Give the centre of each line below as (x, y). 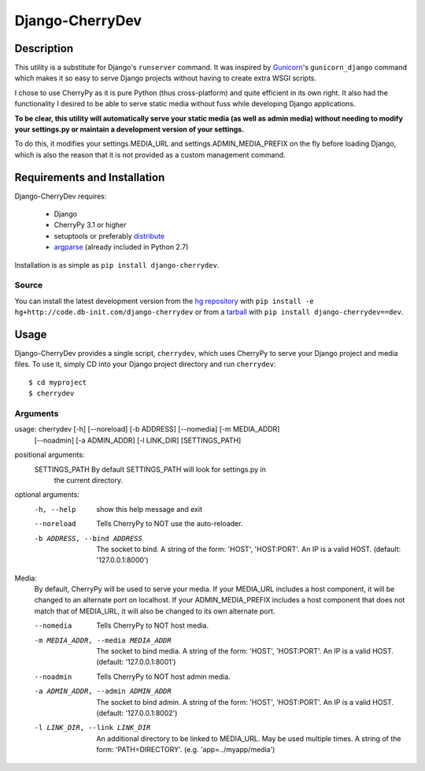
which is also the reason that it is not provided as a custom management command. (150, 154)
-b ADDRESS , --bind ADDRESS (89, 538)
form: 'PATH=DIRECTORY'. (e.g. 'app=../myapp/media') (186, 750)
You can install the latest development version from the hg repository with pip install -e (164, 301)
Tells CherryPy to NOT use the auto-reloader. (170, 524)
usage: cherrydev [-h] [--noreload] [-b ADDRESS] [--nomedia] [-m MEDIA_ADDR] (147, 429)
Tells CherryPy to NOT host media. (152, 625)
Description (44, 48)
